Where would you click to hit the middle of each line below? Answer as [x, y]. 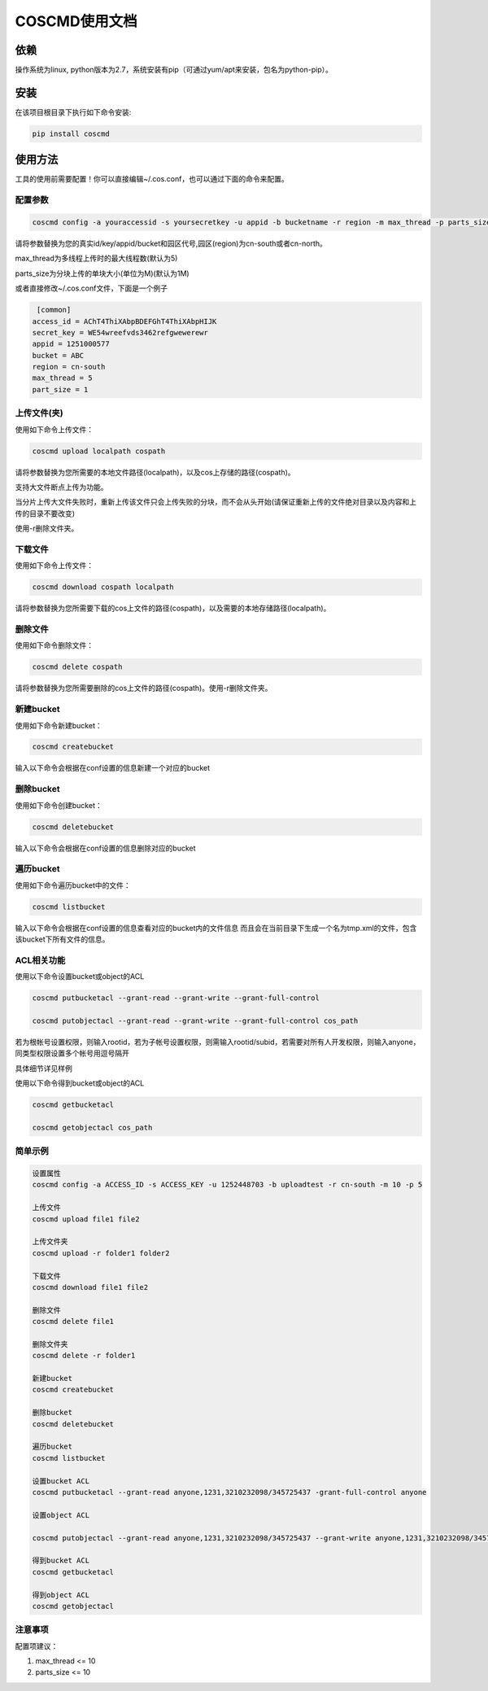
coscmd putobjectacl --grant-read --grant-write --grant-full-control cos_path [195, 1020]
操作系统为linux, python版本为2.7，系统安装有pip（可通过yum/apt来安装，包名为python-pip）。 [174, 70]
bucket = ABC [58, 355]
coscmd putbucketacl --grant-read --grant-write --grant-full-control [176, 998]
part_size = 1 [60, 389]
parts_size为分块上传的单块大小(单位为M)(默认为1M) [102, 273]
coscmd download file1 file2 [90, 1287]
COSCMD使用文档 [76, 21]
